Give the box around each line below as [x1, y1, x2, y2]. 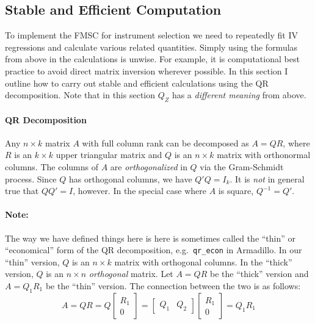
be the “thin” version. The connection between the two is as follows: [45, 279, 301, 292]
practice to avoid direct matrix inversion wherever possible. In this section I [5, 64, 288, 77]
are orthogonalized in [110, 160, 187, 173]
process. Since [5, 172, 57, 185]
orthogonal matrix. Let [89, 267, 173, 280]
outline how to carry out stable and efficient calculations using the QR [5, 76, 269, 89]
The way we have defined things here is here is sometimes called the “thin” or [5, 231, 296, 244]
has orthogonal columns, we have [68, 172, 192, 185]
